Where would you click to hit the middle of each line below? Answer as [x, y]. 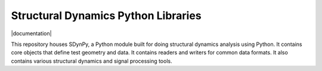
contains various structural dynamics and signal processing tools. [92, 61]
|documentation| [31, 33]
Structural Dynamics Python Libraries [106, 16]
